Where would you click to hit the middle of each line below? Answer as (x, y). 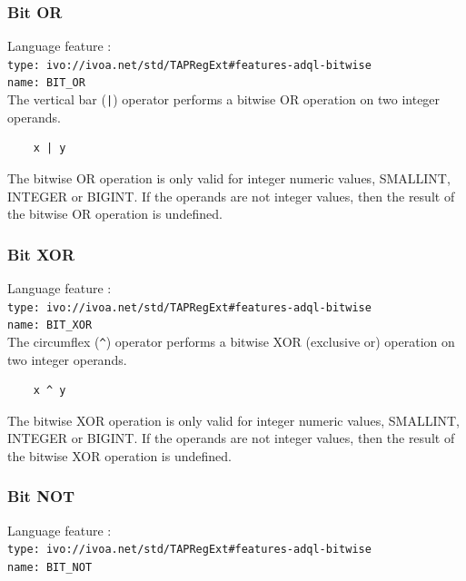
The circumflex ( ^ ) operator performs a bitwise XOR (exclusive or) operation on (231, 341)
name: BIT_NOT (50, 567)
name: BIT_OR (46, 83)
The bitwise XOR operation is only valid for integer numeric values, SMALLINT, (233, 420)
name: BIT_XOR (50, 325)
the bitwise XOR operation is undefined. (119, 455)
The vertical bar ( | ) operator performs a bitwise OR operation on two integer (224, 99)
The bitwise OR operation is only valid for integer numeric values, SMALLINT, (229, 177)
